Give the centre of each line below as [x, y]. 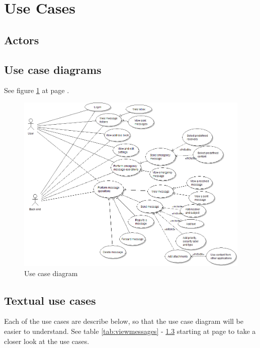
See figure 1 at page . [37, 90]
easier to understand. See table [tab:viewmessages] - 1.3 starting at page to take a [130, 331]
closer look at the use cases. [47, 341]
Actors [22, 39]
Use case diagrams [53, 69]
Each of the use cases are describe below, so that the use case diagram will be [124, 321]
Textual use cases [50, 300]
